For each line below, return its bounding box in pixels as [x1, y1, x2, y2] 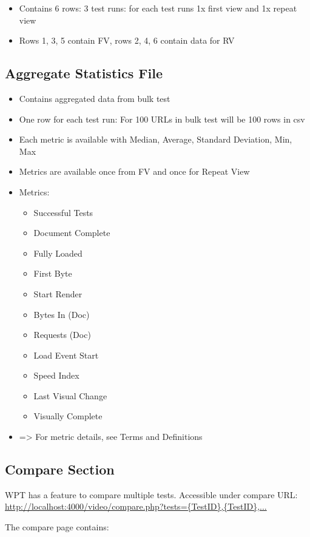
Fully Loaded [33, 246, 83, 259]
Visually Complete [33, 410, 103, 422]
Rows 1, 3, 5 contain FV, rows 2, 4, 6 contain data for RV [19, 34, 235, 47]
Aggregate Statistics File [5, 64, 163, 83]
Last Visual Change [33, 389, 107, 402]
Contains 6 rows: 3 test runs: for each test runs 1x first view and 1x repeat [19, 2, 297, 14]
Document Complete [33, 226, 110, 239]
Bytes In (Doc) [33, 308, 90, 320]
